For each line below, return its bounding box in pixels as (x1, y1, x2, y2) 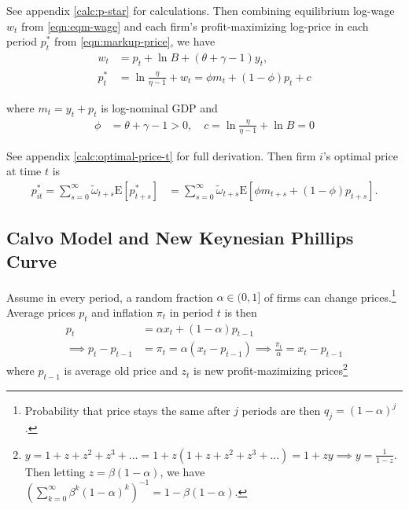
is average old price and (64, 362, 178, 379)
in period (169, 303, 214, 320)
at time (6, 163, 42, 179)
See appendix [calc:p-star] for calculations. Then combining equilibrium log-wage (6, 2, 395, 18)
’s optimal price (322, 147, 398, 163)
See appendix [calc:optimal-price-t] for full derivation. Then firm (6, 147, 316, 163)
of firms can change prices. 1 (263, 286, 396, 305)
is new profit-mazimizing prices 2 (193, 360, 348, 379)
